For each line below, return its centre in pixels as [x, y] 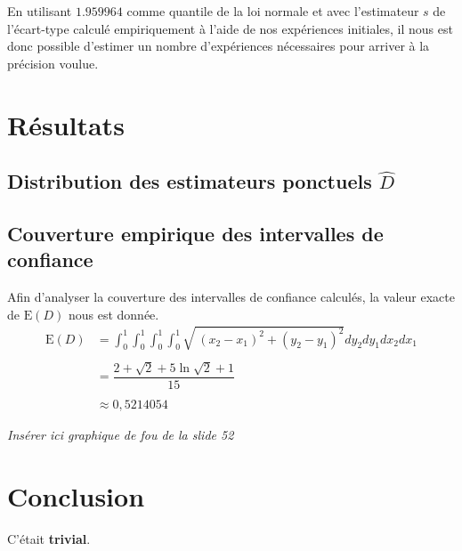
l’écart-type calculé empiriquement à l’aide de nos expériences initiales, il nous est [230, 28]
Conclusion [76, 495]
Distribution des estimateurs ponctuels [190, 181]
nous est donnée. [113, 314]
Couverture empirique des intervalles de [195, 233]
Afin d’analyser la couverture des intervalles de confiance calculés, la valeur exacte [231, 297]
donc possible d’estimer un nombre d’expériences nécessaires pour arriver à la [219, 46]
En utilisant [40, 11]
